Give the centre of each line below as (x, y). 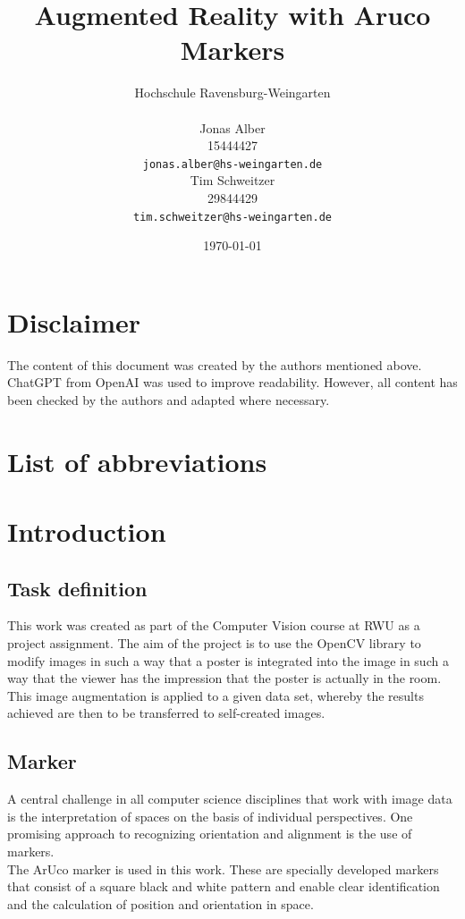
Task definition (77, 588)
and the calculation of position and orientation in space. (161, 903)
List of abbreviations (137, 461)
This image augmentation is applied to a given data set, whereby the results (216, 695)
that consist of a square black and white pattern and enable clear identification (224, 886)
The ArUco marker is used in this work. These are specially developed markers (223, 868)
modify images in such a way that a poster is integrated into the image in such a (228, 660)
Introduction (87, 531)
